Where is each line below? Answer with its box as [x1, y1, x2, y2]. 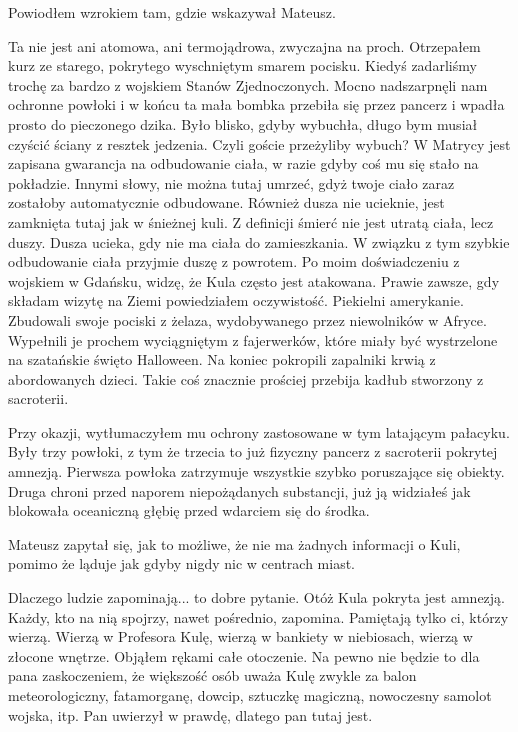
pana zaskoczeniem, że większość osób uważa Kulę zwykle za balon [8, 665, 417, 686]
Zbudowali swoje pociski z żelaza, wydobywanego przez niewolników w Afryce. [8, 309, 487, 330]
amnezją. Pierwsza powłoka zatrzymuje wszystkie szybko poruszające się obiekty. [8, 461, 505, 482]
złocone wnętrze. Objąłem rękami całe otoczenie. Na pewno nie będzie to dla [8, 645, 480, 666]
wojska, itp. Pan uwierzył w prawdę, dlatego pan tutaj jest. [8, 704, 373, 725]
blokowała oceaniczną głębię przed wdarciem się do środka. [8, 500, 370, 521]
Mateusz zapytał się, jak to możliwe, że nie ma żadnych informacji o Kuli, [8, 533, 461, 554]
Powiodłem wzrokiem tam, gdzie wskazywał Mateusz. [8, 2, 336, 22]
